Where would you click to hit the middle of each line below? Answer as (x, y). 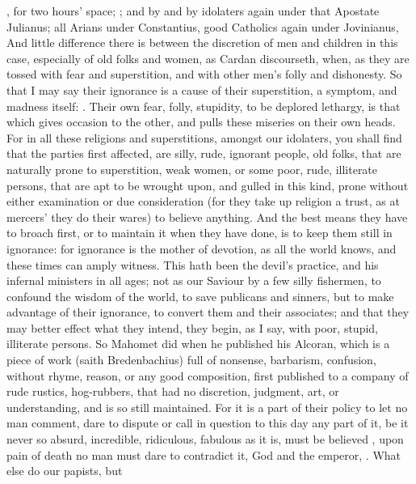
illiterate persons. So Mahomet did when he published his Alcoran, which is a (198, 344)
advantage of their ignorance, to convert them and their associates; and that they (208, 312)
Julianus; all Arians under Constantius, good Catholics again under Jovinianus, (203, 26)
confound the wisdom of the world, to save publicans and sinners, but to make (200, 296)
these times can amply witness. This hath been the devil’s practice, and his (193, 264)
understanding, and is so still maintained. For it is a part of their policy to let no (207, 407)
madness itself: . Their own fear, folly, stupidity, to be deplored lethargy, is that (204, 106)
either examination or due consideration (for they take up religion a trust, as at (203, 201)
